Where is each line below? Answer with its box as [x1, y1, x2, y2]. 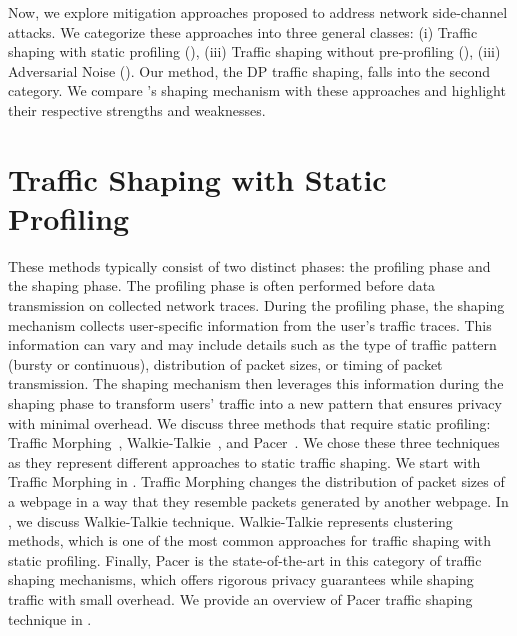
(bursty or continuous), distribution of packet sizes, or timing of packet [8, 353, 443, 374]
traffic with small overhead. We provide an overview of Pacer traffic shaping [8, 588, 473, 609]
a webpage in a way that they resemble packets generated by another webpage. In [8, 491, 509, 511]
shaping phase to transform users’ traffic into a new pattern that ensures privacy [8, 393, 502, 414]
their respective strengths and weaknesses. [8, 99, 266, 120]
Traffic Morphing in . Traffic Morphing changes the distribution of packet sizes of [8, 471, 505, 492]
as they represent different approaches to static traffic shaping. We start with [8, 451, 481, 472]
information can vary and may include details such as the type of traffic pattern [8, 334, 497, 355]
